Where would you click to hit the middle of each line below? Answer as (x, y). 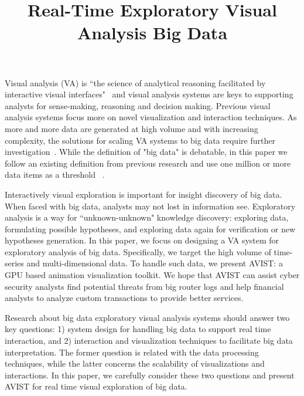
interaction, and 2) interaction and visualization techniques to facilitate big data (149, 341)
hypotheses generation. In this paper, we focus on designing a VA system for (142, 240)
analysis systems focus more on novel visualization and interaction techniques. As (151, 117)
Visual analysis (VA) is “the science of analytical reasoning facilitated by (135, 82)
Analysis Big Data (152, 33)
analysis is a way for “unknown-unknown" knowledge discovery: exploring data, (147, 217)
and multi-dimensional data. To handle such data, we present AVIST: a (155, 263)
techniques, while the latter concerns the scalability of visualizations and (135, 363)
